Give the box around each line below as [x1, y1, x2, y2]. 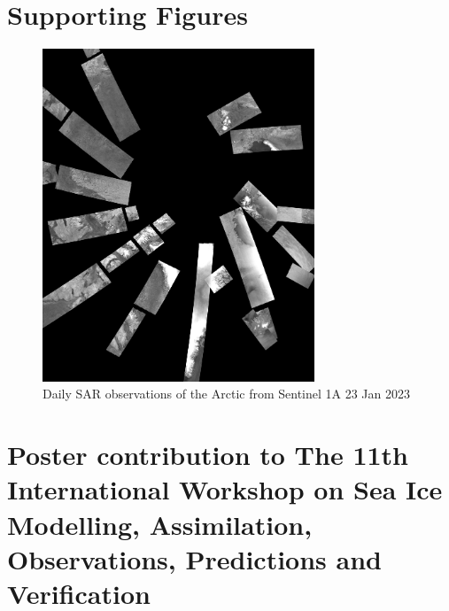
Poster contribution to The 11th [7, 437, 408, 473]
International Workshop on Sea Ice [7, 471, 443, 507]
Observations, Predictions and [7, 540, 382, 576]
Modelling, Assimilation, [7, 506, 313, 542]
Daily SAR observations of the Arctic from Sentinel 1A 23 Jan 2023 [43, 384, 411, 403]
